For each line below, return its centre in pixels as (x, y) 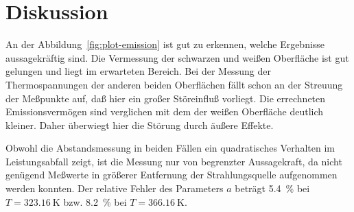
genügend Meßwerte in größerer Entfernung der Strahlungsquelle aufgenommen (172, 175)
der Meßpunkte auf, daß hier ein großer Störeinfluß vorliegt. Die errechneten (166, 98)
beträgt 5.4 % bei (272, 188)
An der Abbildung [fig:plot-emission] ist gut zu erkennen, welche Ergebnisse (165, 44)
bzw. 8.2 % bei (95, 201)
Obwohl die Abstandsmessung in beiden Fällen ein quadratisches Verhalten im (170, 148)
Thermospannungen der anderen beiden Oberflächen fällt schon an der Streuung (174, 84)
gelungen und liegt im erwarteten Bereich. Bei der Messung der (138, 71)
